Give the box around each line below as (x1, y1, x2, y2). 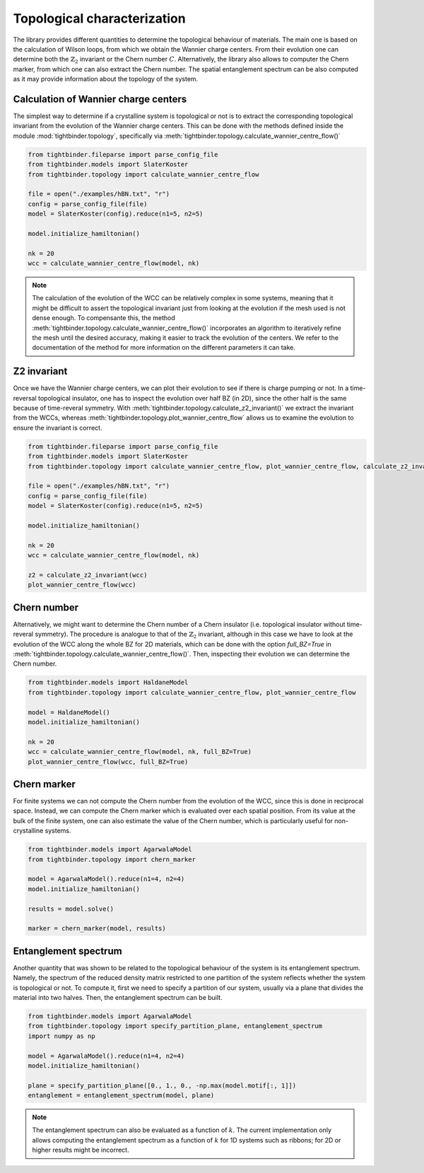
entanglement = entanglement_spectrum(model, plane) (28, 1092, 215, 1100)
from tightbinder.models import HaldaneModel (28, 678, 189, 687)
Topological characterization (13, 11, 187, 26)
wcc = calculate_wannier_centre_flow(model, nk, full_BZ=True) (28, 748, 252, 756)
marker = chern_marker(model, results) (28, 924, 166, 933)
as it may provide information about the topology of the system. (13, 75, 199, 83)
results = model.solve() (28, 904, 114, 913)
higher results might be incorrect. (32, 1145, 130, 1155)
